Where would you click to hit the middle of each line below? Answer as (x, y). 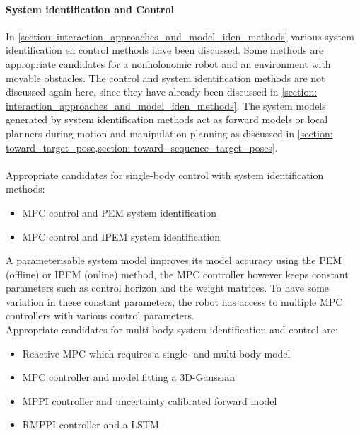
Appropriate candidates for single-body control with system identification (165, 175)
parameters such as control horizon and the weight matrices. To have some (168, 288)
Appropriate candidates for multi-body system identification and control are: (172, 330)
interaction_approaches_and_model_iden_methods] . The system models (166, 105)
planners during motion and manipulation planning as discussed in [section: (169, 133)
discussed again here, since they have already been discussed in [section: (162, 92)
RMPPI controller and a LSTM (91, 424)
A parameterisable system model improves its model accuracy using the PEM (174, 260)
